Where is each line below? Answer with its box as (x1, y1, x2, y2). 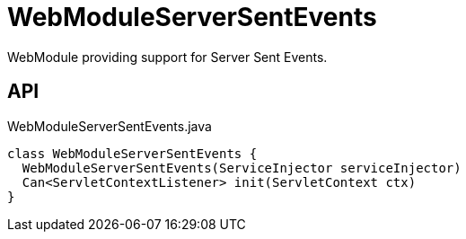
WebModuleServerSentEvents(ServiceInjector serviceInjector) (22, 160, 462, 175)
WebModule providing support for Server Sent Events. (7, 49, 328, 65)
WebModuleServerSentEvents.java (7, 118, 212, 134)
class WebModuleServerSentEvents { (7, 146, 258, 161)
